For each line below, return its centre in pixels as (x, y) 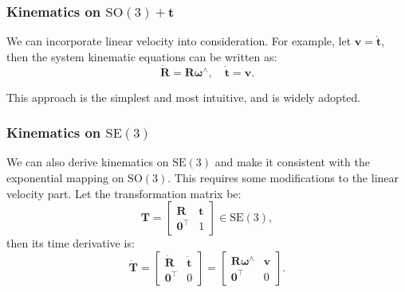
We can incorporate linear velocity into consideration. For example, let (179, 41)
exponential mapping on (65, 178)
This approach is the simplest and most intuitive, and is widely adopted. (184, 97)
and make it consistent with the (292, 162)
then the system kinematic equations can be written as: (142, 56)
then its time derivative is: (71, 243)
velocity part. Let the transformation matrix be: (124, 193)
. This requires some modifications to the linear (283, 178)
